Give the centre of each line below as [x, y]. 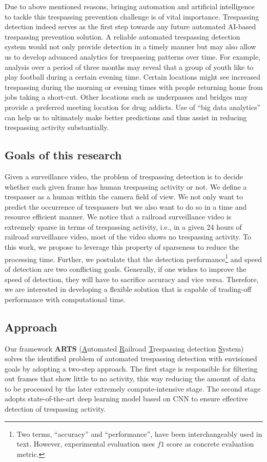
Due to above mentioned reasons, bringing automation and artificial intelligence [130, 6]
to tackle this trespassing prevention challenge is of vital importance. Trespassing [132, 16]
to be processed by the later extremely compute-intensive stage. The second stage [133, 388]
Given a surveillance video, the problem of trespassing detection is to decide [124, 176]
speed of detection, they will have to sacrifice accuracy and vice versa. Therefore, [132, 279]
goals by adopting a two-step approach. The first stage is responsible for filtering [131, 368]
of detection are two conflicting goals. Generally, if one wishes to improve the [126, 269]
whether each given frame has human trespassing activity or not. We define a [126, 186]
